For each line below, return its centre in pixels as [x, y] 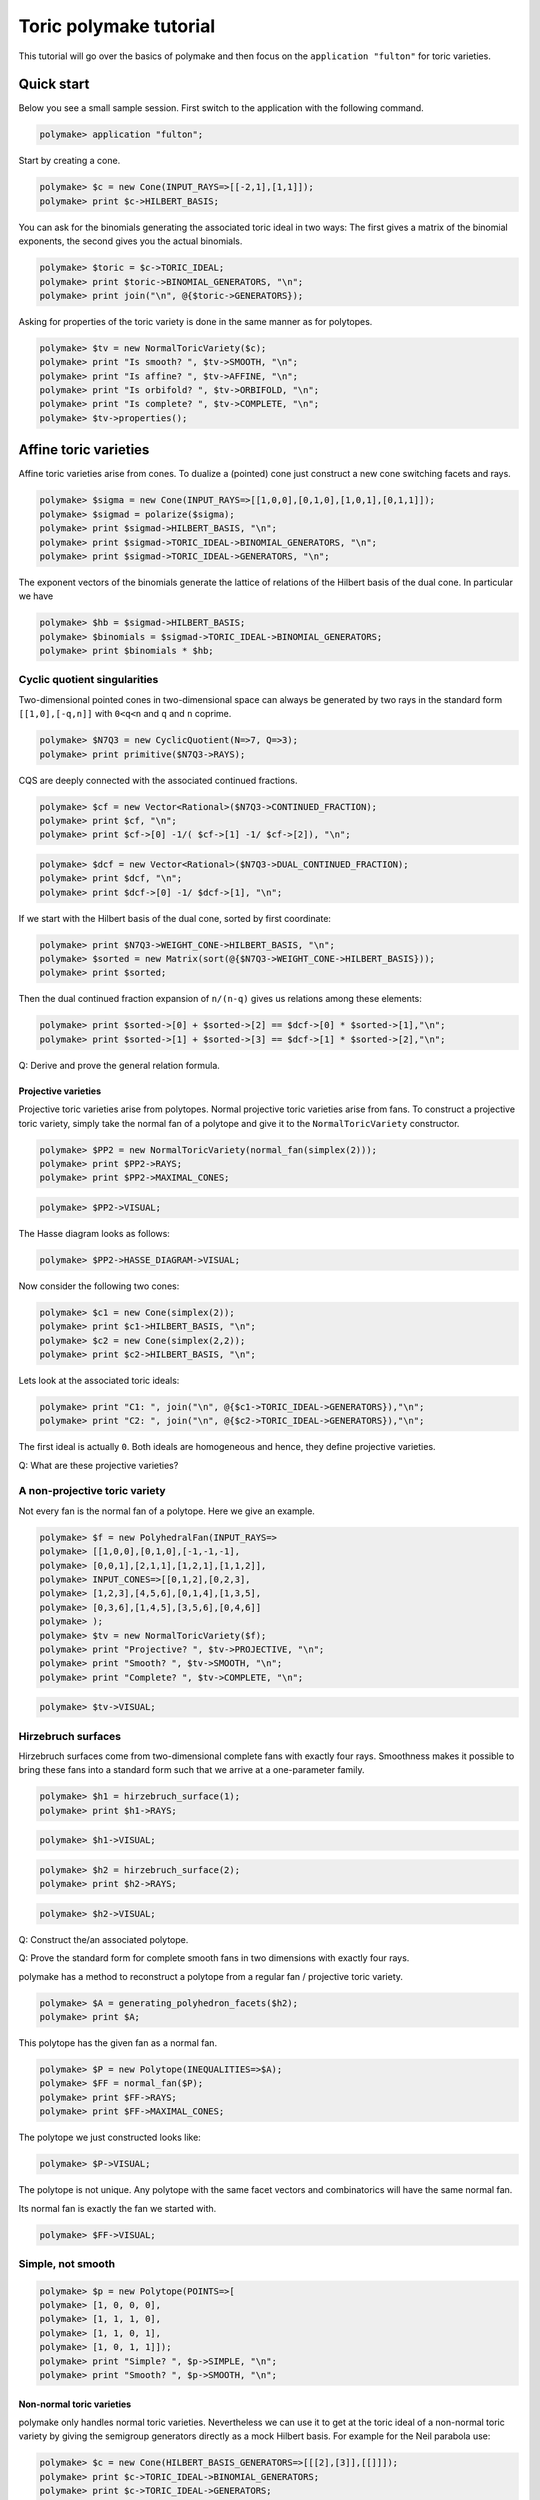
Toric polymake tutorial [116, 26]
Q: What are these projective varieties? [98, 1465]
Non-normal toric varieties [75, 2404]
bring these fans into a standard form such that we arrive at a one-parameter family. [191, 1770]
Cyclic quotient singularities [88, 680]
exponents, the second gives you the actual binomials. [130, 241]
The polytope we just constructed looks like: [110, 2137]
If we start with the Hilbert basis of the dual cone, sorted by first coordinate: [175, 918]
